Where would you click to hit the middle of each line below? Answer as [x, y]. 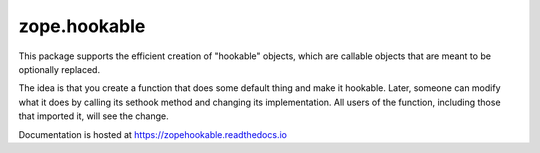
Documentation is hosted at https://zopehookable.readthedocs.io [152, 134]
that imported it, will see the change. [93, 116]
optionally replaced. [59, 69]
